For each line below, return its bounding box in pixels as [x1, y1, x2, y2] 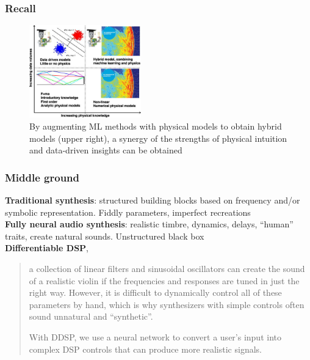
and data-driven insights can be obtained [29, 144, 182, 156]
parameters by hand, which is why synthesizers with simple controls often [29, 298, 305, 310]
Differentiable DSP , [5, 241, 89, 254]
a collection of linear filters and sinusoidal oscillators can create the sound [29, 262, 305, 274]
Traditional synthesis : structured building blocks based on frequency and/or [5, 193, 300, 206]
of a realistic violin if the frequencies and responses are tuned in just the [29, 274, 300, 287]
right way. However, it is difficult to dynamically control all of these [29, 286, 282, 299]
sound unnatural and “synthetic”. [29, 310, 153, 323]
